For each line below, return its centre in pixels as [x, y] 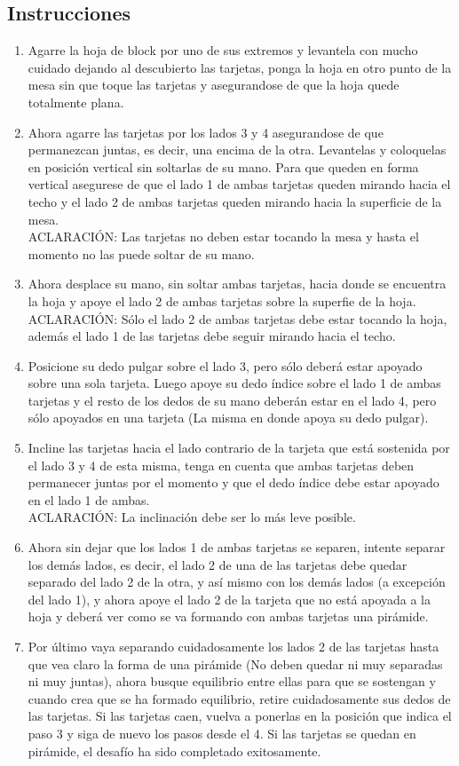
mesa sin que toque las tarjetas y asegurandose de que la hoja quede [214, 85]
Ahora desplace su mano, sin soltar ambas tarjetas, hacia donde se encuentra [237, 284]
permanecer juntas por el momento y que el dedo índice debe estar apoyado [233, 482]
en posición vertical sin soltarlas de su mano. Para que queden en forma [223, 166]
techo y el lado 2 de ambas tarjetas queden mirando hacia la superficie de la [235, 201]
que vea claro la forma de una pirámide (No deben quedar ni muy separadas [235, 663]
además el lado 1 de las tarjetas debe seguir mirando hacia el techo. [212, 336]
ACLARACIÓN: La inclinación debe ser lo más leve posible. [192, 517]
